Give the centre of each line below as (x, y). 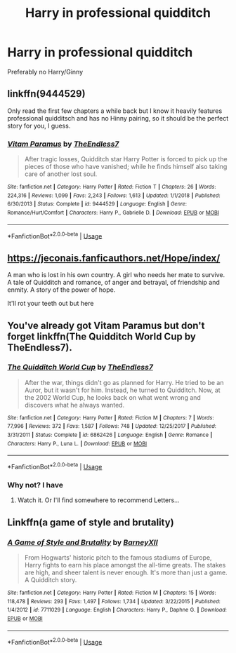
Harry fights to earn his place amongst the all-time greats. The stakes (125, 565)
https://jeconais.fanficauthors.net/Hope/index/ (114, 258)
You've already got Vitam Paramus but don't (106, 325)
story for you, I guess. (39, 126)
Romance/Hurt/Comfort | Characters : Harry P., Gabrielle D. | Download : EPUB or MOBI (113, 213)
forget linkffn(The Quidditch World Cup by (102, 336)
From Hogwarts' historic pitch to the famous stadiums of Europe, (118, 558)
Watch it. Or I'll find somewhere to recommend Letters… (99, 500)
